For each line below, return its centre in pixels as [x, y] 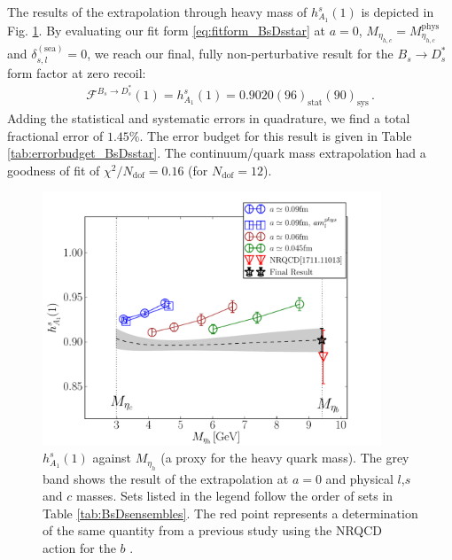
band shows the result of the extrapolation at [166, 478]
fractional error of [55, 135]
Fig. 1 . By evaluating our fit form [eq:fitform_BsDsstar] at [166, 30]
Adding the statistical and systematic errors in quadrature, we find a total [209, 117]
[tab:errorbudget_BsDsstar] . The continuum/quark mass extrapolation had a [217, 153]
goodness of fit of [54, 170]
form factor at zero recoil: [77, 72]
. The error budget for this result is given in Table [276, 135]
